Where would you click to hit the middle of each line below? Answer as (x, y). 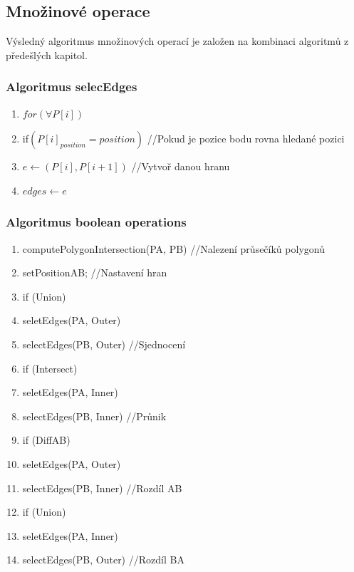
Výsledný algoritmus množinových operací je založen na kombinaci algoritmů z (177, 41)
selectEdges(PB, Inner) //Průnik (94, 416)
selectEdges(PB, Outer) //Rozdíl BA (103, 560)
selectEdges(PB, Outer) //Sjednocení (104, 344)
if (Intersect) (50, 368)
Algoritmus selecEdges (72, 87)
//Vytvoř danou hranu (181, 166)
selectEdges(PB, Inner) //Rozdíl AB (102, 488)
